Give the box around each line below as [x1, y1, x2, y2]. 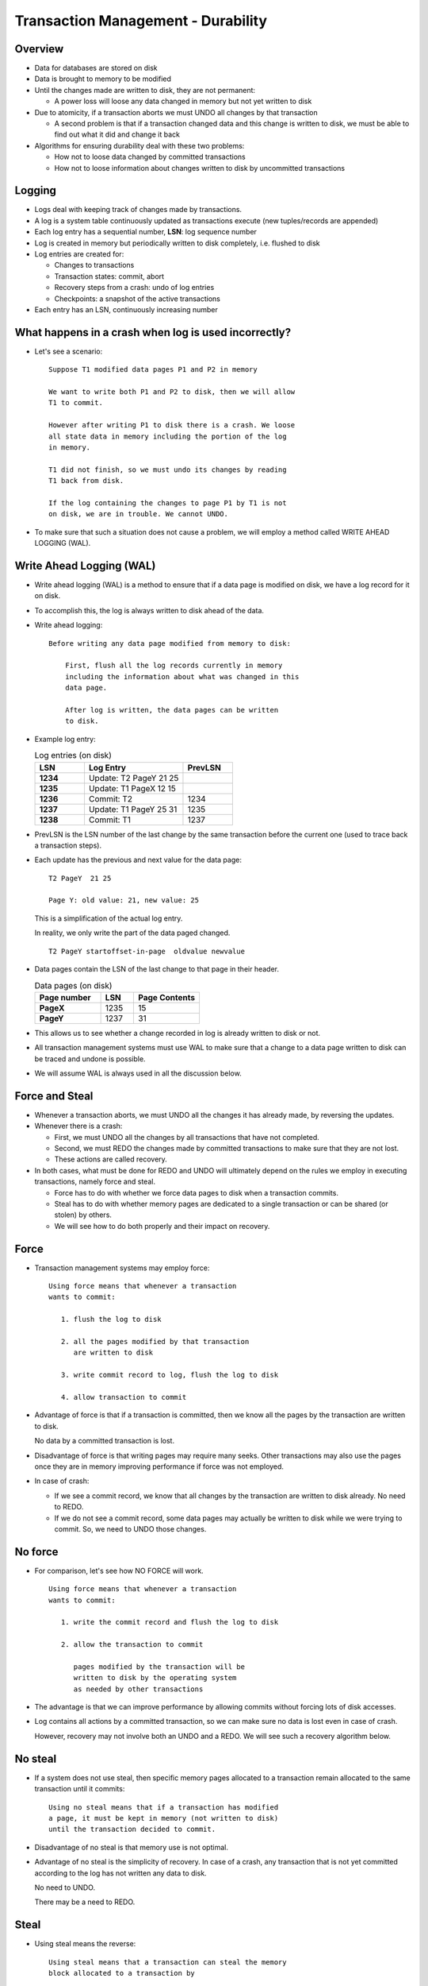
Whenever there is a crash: [34, 1121, 123, 1131]
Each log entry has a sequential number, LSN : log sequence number [34, 227, 258, 237]
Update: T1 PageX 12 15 [88, 782, 176, 794]
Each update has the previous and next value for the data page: [34, 855, 242, 865]
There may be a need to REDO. [34, 1897, 136, 1907]
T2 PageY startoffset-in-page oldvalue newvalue [48, 946, 246, 956]
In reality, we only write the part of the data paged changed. [34, 928, 231, 937]
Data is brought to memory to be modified [34, 74, 172, 83]
